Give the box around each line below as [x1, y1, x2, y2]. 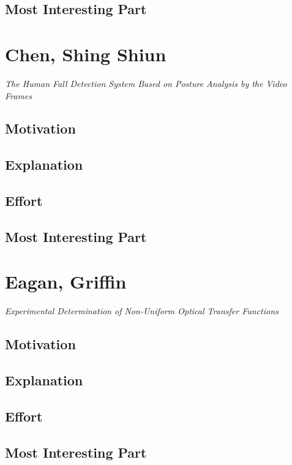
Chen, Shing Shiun [5, 41, 167, 66]
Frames [5, 89, 32, 102]
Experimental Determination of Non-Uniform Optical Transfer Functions [5, 304, 279, 317]
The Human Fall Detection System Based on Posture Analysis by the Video [5, 77, 287, 89]
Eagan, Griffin [5, 269, 127, 294]
